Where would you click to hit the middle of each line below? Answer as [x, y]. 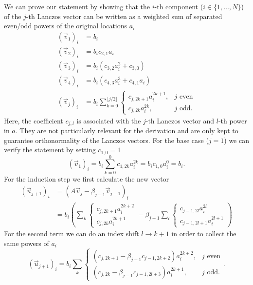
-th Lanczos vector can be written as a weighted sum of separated [124, 16]
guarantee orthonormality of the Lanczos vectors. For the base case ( [106, 140]
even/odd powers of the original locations [66, 26]
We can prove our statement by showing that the [77, 6]
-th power [233, 120]
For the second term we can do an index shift [72, 234]
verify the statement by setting [50, 150]
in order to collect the [204, 234]
